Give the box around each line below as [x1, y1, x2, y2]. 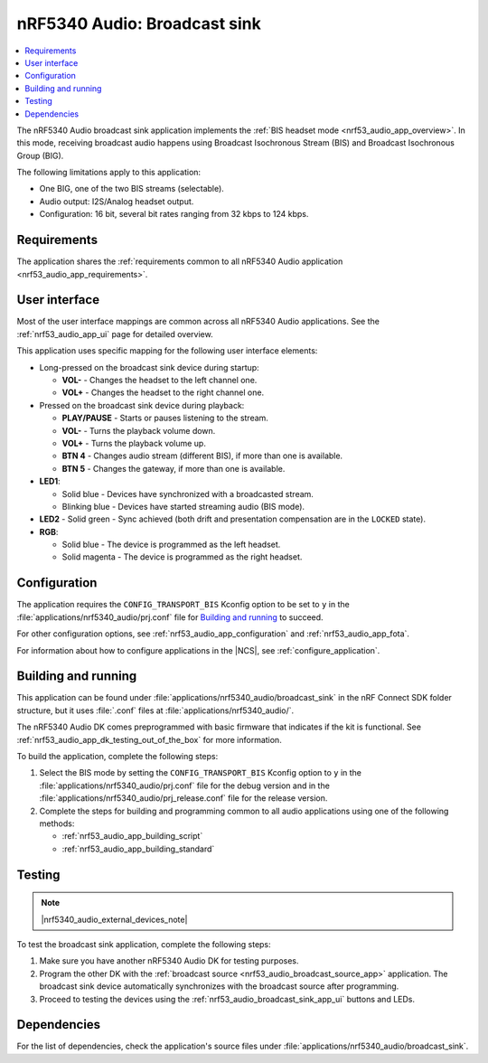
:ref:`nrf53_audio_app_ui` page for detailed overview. [16, 328, 213, 339]
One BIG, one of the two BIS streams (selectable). [39, 183, 225, 194]
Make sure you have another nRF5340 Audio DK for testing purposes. [39, 955, 299, 966]
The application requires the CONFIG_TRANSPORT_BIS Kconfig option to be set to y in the [16, 599, 350, 610]
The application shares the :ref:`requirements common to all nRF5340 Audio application [16, 256, 343, 267]
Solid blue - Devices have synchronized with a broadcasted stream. [61, 488, 314, 499]
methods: [39, 818, 75, 829]
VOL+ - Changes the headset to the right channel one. [61, 387, 265, 398]
